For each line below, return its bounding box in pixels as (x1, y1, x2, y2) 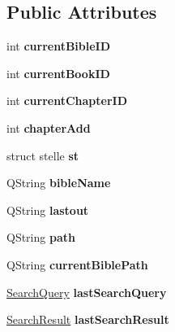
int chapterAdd (6, 119, 91, 136)
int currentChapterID (6, 92, 127, 109)
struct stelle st (6, 146, 79, 164)
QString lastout (6, 201, 89, 218)
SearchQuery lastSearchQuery (6, 283, 167, 300)
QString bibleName (6, 174, 111, 191)
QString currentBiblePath (6, 256, 148, 273)
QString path (6, 229, 75, 246)
